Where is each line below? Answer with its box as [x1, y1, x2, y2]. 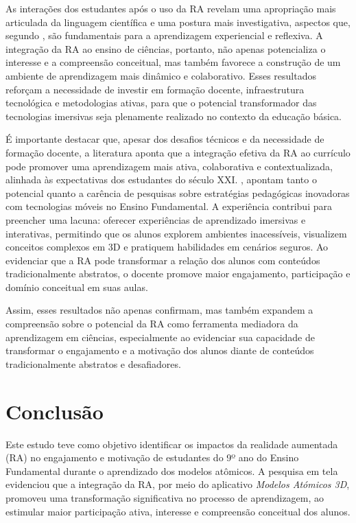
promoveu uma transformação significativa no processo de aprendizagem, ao [5, 490, 324, 504]
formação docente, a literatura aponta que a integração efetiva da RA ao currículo [5, 145, 351, 159]
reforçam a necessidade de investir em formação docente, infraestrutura [5, 82, 305, 96]
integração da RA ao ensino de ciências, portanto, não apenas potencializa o [5, 41, 326, 56]
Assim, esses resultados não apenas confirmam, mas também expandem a [5, 303, 313, 317]
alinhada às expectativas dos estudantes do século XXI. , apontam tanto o [5, 172, 317, 187]
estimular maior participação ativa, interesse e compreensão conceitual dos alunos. [5, 504, 351, 518]
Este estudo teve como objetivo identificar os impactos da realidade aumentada [5, 437, 338, 451]
